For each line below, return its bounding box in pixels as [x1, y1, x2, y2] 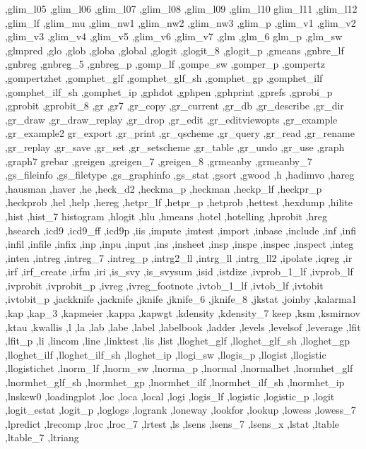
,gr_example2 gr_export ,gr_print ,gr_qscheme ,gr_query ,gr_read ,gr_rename [5, 126, 355, 140]
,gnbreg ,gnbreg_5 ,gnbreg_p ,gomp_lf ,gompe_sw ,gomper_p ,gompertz [5, 56, 325, 71]
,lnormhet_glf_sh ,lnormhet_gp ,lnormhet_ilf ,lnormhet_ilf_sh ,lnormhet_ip [5, 375, 345, 390]
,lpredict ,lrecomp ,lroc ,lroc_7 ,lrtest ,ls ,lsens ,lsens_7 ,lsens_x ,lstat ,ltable [5, 416, 339, 431]
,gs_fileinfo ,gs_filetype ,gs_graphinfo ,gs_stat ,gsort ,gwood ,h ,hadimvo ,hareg [5, 167, 355, 182]
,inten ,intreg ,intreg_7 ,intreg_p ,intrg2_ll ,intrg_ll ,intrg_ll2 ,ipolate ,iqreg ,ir [5, 250, 353, 265]
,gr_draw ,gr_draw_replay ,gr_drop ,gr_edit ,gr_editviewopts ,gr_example [5, 112, 338, 126]
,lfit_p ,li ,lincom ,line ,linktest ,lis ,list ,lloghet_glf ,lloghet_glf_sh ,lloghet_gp [5, 333, 350, 348]
